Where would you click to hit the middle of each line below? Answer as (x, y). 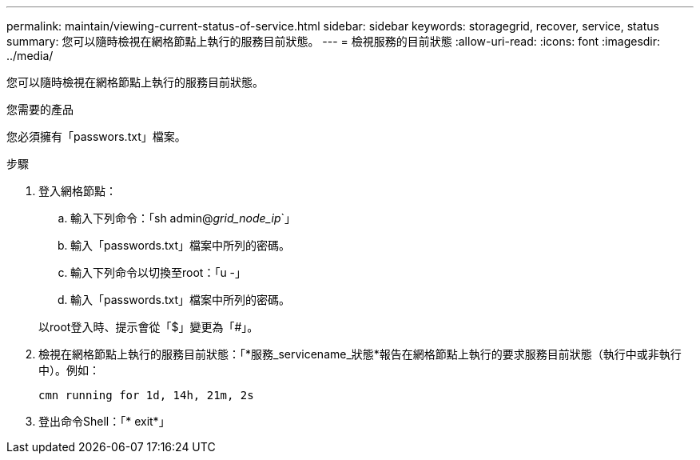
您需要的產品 (40, 109)
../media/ (30, 56)
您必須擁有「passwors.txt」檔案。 (96, 136)
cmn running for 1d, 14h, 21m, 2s (146, 395)
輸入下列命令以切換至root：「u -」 (159, 272)
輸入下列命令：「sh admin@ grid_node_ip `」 (183, 218)
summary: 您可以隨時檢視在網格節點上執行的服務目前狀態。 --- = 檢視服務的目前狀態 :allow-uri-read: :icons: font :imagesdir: (334, 41)
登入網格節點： (78, 191)
